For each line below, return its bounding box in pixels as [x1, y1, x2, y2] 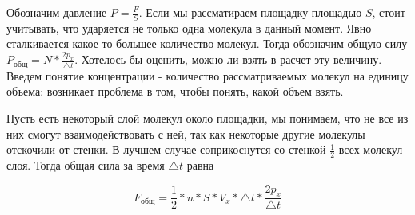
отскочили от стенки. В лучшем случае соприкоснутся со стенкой [6, 141, 326, 158]
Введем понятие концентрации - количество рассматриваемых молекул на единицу [6, 67, 409, 84]
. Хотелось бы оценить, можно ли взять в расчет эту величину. [74, 51, 382, 68]
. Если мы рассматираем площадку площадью [138, 4, 362, 20]
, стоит [372, 4, 405, 20]
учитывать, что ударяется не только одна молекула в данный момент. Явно [6, 19, 372, 36]
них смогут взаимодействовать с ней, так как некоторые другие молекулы [6, 125, 365, 142]
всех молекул [338, 141, 403, 158]
